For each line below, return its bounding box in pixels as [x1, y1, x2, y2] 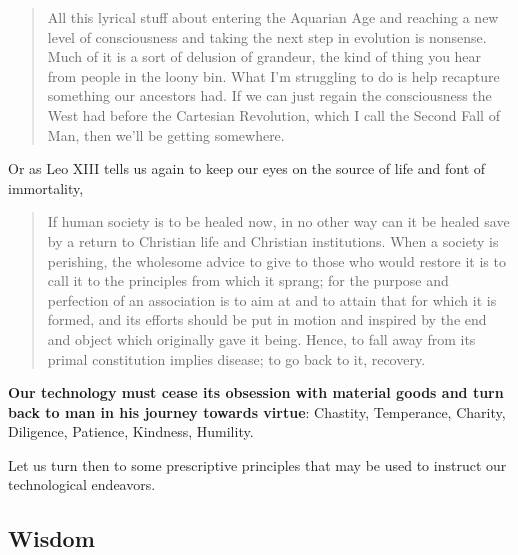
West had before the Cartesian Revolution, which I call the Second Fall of [47, 104, 500, 125]
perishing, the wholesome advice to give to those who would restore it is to [47, 250, 506, 271]
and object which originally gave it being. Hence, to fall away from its [47, 328, 476, 349]
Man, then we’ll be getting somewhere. [47, 124, 285, 145]
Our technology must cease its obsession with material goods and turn [8, 382, 504, 403]
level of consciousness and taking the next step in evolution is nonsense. [47, 26, 487, 47]
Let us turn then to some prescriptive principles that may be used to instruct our [8, 454, 507, 475]
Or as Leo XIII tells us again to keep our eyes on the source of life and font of [8, 158, 486, 179]
